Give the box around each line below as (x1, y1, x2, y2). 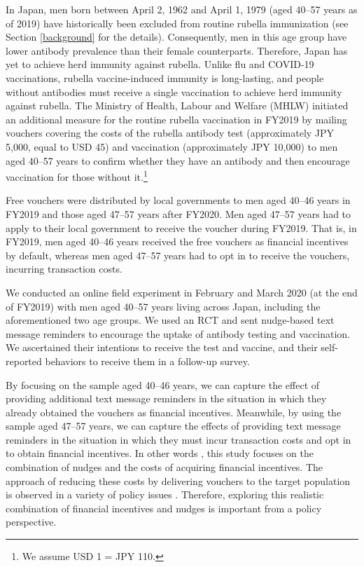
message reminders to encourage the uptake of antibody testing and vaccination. (6, 326, 350, 341)
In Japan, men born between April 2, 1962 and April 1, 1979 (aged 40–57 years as (6, 2, 358, 16)
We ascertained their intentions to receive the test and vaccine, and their (6, 340, 318, 355)
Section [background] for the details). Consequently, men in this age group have (6, 29, 347, 44)
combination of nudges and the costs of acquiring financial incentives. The (6, 460, 323, 474)
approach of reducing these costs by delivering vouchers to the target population (6, 473, 351, 488)
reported (6, 353, 42, 368)
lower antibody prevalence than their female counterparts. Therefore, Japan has (6, 43, 348, 57)
